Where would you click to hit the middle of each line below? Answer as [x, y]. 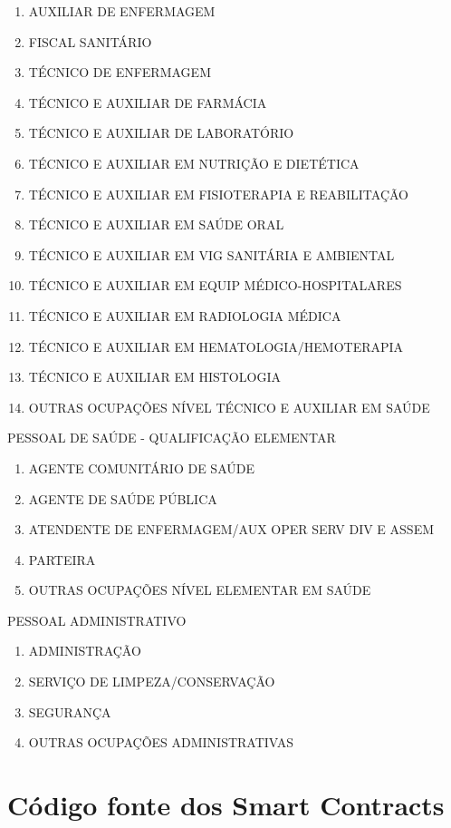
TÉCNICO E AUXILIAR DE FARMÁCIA [148, 102]
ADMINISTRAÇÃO [85, 651]
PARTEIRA [62, 559]
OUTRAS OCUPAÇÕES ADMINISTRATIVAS [161, 742]
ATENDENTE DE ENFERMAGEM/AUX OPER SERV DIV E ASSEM [231, 529]
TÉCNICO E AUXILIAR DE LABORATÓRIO [161, 133]
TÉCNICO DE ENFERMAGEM [120, 72]
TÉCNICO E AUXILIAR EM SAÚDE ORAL [156, 224]
